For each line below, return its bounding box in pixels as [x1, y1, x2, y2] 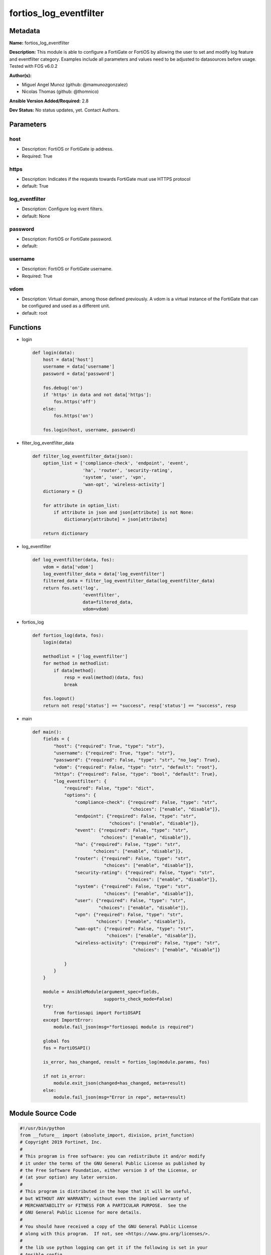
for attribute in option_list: [43, 503, 120, 508]
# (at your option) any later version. [20, 1175, 118, 1180]
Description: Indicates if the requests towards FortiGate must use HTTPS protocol [22, 176, 191, 182]
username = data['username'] [43, 364, 115, 369]
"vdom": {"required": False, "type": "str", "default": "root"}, [53, 764, 218, 770]
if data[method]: [53, 668, 96, 673]
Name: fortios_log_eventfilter [9, 40, 70, 46]
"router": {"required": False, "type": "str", [74, 855, 192, 861]
